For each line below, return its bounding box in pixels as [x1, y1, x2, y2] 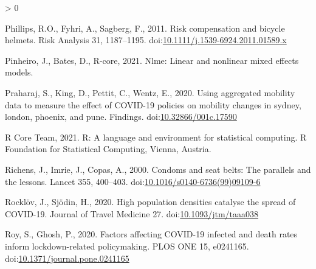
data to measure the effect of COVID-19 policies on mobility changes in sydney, [5, 98, 301, 111]
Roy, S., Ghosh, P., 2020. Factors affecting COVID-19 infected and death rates [5, 228, 298, 240]
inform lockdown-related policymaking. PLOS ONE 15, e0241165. [5, 239, 249, 252]
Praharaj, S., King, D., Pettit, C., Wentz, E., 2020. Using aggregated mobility [5, 86, 295, 99]
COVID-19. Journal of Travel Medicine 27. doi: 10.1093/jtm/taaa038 [5, 207, 258, 220]
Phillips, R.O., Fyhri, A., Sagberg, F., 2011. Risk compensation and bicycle [5, 21, 285, 34]
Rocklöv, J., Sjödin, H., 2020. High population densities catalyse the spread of [5, 195, 296, 208]
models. [5, 66, 33, 79]
